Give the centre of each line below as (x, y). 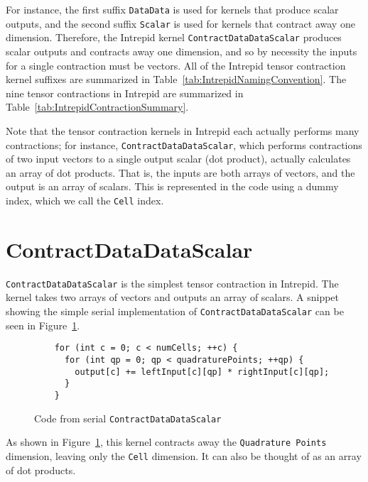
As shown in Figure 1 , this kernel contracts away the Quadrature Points (166, 442)
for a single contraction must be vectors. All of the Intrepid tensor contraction (176, 65)
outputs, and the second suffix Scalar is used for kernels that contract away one (180, 23)
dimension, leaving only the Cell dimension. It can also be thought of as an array (184, 455)
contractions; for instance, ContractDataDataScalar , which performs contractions (184, 144)
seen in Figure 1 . (43, 325)
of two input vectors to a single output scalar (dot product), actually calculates (178, 159)
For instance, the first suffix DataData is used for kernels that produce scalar (172, 9)
